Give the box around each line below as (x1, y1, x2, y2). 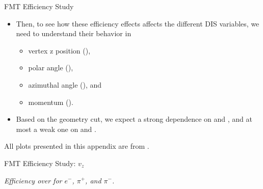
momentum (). (28, 96, 73, 107)
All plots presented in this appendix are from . (4, 141, 149, 151)
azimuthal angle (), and (28, 79, 102, 90)
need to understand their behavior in (16, 28, 131, 39)
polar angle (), (28, 62, 73, 73)
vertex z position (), (28, 45, 91, 56)
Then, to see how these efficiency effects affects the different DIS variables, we (16, 18, 259, 29)
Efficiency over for (4, 175, 62, 185)
